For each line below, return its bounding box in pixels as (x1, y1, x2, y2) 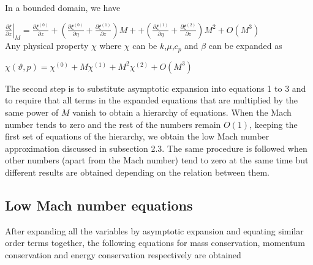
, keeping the (249, 118, 298, 130)
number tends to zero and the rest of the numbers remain (5, 118, 221, 130)
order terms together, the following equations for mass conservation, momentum (5, 236, 305, 249)
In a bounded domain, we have (5, 1, 121, 13)
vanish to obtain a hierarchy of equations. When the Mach (72, 106, 292, 119)
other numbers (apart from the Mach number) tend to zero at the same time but (5, 154, 309, 166)
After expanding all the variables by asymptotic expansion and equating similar (5, 224, 304, 237)
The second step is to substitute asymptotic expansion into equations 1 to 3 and (5, 81, 306, 94)
